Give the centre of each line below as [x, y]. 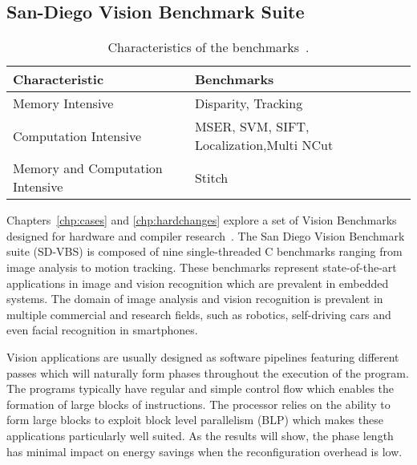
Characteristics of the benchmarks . [208, 47]
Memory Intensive [63, 103]
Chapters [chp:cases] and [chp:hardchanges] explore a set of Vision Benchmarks [202, 220]
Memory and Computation [88, 168]
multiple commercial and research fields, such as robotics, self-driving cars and [199, 314]
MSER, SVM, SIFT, [252, 127]
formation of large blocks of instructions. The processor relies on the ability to [198, 404]
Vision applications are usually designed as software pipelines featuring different [203, 356]
